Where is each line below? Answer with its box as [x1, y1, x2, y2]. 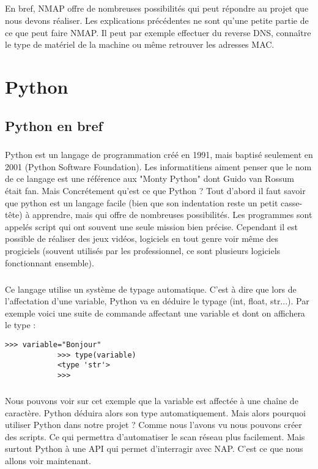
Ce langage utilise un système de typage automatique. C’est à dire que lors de [5, 282, 297, 295]
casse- [281, 196, 303, 209]
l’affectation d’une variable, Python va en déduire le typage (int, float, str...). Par [5, 295, 309, 307]
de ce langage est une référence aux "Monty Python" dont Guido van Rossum [5, 172, 294, 185]
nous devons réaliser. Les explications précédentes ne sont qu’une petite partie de [5, 13, 309, 26]
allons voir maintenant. [5, 454, 91, 467]
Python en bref [5, 116, 103, 135]
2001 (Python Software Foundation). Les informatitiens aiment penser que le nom [5, 160, 312, 173]
